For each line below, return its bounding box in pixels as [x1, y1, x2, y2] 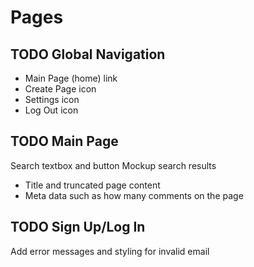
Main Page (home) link [24, 72, 118, 84]
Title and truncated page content [24, 179, 161, 191]
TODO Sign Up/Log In [10, 219, 146, 236]
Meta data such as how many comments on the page [24, 189, 244, 201]
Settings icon [24, 94, 80, 105]
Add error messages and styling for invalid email [10, 245, 210, 257]
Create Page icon [24, 83, 97, 95]
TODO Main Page [10, 133, 119, 150]
